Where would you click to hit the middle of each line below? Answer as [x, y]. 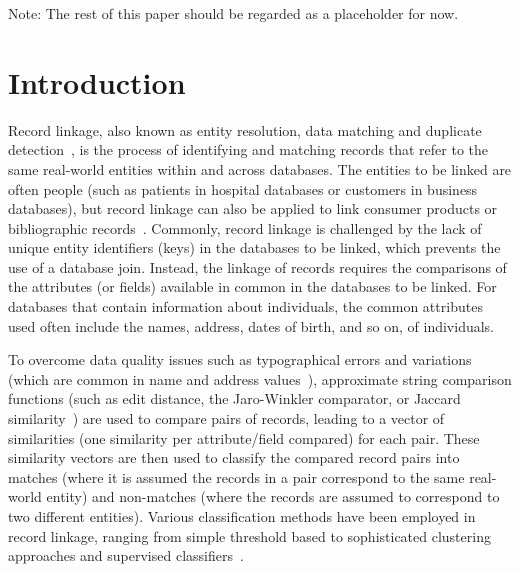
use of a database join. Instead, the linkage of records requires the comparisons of [257, 266]
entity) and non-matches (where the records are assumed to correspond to [273, 496]
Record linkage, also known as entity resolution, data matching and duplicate [245, 129]
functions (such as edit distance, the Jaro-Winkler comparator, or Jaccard [234, 398]
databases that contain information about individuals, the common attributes [245, 306]
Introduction [97, 81]
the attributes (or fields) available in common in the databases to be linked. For [252, 286]
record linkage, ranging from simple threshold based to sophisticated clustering [249, 535]
